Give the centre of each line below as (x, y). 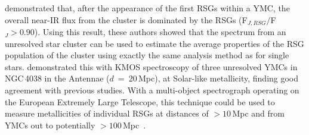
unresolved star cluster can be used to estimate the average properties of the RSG (154, 43)
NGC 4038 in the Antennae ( (57, 78)
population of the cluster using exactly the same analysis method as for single (147, 55)
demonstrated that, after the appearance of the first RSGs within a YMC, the (147, 8)
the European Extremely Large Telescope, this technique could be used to (140, 101)
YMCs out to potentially (50, 125)
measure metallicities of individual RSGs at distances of (107, 113)
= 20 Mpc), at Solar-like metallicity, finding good (208, 78)
